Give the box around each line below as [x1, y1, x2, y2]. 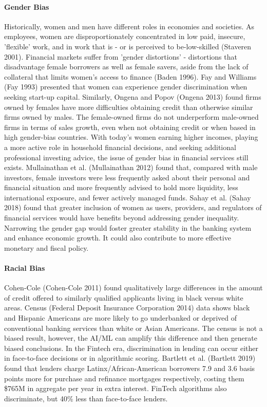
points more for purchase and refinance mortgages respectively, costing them [4, 373, 244, 383]
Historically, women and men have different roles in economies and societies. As [4, 21, 255, 31]
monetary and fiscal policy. [4, 242, 89, 253]
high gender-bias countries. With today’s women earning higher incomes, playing [4, 132, 258, 142]
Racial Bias [4, 263, 45, 273]
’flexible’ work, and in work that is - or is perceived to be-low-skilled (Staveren [4, 41, 252, 51]
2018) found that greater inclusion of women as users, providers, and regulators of [4, 202, 262, 213]
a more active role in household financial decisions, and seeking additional [4, 141, 236, 152]
